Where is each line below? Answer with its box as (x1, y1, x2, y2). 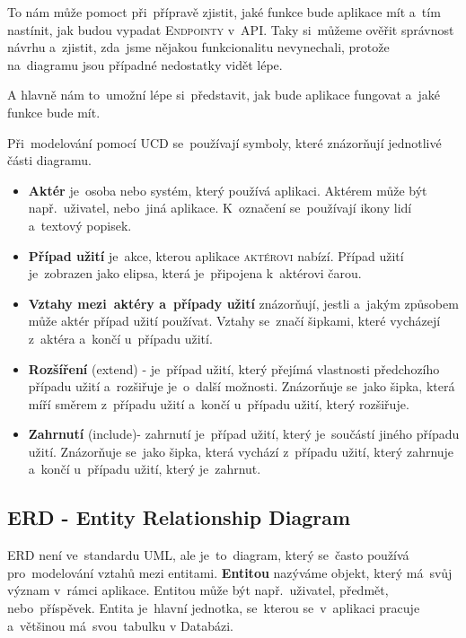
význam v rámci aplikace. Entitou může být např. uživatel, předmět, (7, 581, 389, 599)
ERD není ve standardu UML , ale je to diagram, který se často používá (7, 546, 409, 564)
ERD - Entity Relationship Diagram (7, 503, 351, 531)
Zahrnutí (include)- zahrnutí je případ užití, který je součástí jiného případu (28, 424, 460, 443)
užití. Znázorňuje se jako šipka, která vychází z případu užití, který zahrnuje (28, 441, 454, 460)
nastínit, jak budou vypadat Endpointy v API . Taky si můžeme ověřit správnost (7, 20, 454, 39)
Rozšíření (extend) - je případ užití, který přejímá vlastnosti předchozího (28, 359, 440, 378)
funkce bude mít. (7, 102, 101, 121)
